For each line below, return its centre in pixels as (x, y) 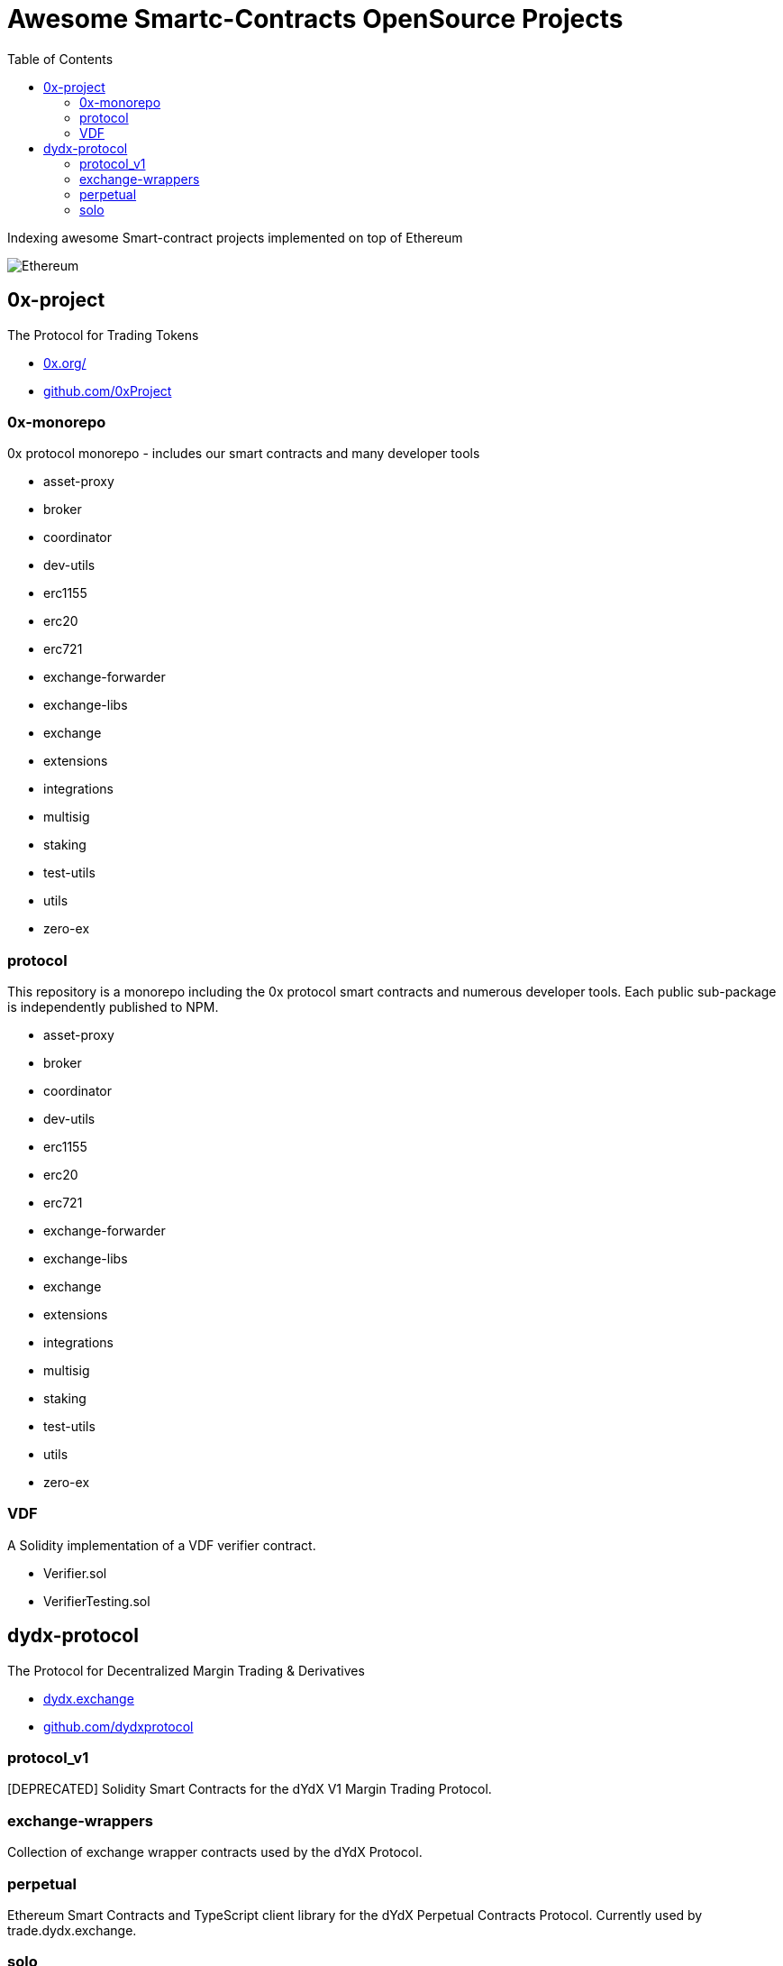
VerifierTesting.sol (97, 1601)
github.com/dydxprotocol (118, 1726)
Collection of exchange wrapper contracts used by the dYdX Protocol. (215, 1852)
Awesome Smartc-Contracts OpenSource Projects (315, 19)
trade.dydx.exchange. (72, 1930)
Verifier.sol (75, 1573)
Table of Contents (60, 59)
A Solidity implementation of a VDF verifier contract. (162, 1545)
